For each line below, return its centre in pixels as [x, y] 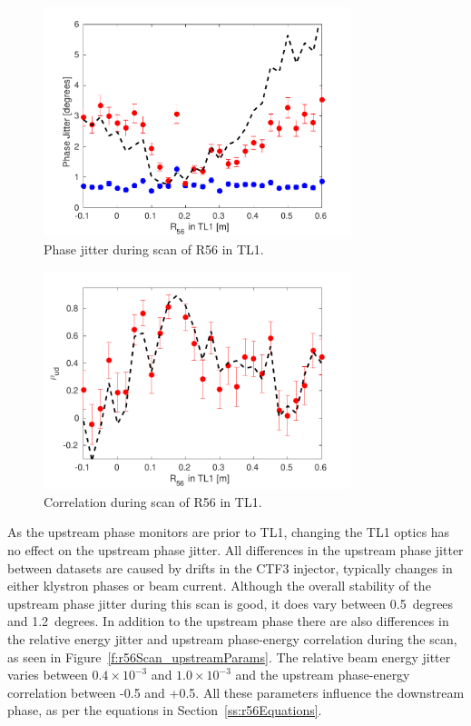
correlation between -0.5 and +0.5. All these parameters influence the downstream [236, 692]
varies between [48, 675]
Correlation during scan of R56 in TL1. [153, 501]
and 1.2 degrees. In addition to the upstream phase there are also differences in [228, 621]
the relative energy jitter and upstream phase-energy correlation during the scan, [232, 638]
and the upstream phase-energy [323, 675]
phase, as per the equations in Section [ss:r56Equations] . [165, 710]
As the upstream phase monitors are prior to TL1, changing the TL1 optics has [229, 532]
